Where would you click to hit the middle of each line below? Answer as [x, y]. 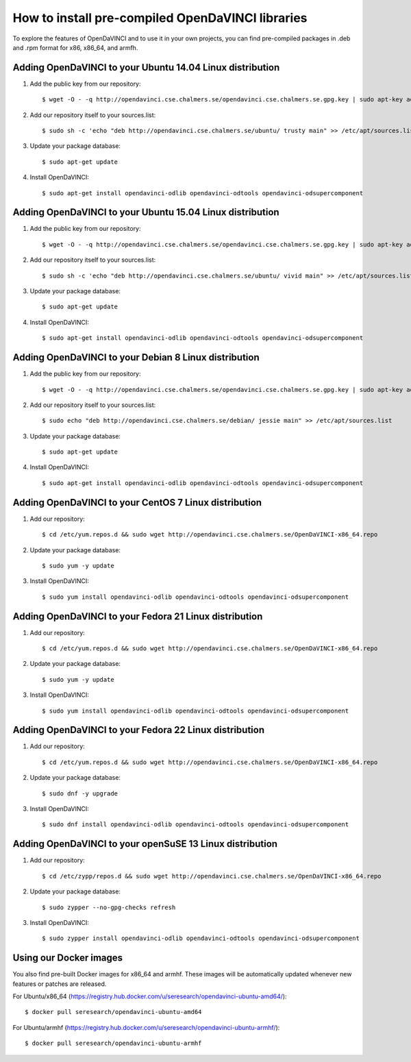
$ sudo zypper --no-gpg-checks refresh [109, 907]
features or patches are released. [60, 984]
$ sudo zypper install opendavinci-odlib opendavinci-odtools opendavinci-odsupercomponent [201, 938]
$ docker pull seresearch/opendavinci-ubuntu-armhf [113, 1044]
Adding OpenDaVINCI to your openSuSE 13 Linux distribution [145, 844]
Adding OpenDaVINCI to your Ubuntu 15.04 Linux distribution [146, 212]
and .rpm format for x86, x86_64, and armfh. [75, 47]
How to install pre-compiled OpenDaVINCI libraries [160, 18]
